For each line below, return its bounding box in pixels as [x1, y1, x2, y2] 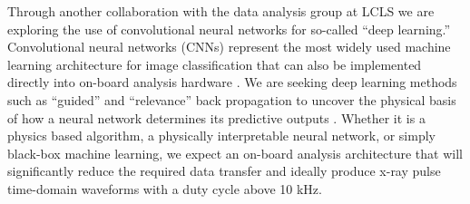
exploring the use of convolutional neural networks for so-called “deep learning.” [7, 19, 451, 38]
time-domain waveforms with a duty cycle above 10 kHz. [7, 179, 322, 198]
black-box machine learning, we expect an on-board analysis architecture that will [7, 143, 463, 162]
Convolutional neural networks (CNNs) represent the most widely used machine [7, 37, 451, 56]
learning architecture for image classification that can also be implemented [7, 54, 422, 73]
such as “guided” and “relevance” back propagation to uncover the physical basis [7, 90, 456, 109]
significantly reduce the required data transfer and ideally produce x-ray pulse [7, 161, 441, 180]
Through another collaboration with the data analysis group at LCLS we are [7, 2, 435, 20]
